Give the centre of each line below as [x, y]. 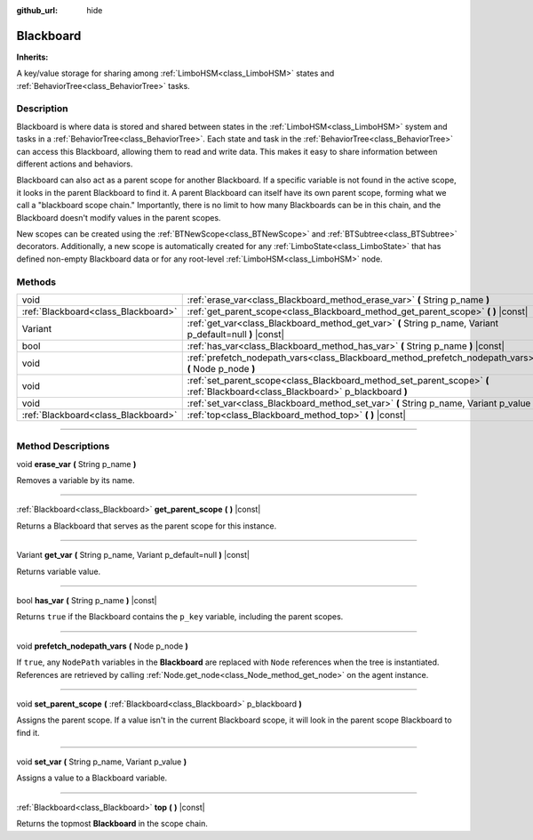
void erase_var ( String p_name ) [76, 464]
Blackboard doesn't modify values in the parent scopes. [119, 217]
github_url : [37, 10]
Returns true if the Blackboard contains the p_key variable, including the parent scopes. [180, 617]
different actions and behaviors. [75, 164]
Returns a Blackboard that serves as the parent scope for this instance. [147, 526]
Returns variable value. [59, 571]
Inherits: [32, 57]
